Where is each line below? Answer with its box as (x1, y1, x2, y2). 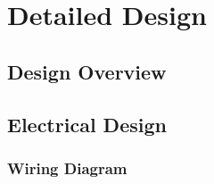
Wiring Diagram (7, 156, 128, 179)
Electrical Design (7, 110, 167, 138)
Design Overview (7, 57, 167, 85)
